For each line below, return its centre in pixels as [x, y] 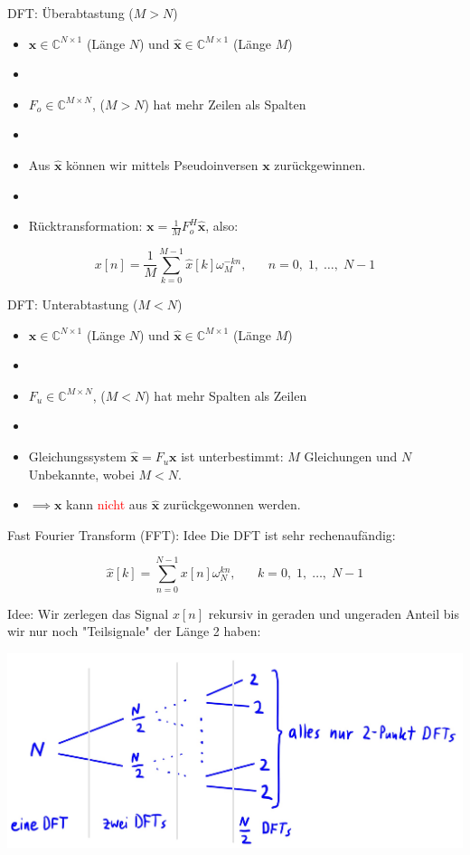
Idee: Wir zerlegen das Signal [88, 613]
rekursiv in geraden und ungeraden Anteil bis [334, 613]
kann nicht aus [107, 504]
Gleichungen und [351, 456]
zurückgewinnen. [320, 164]
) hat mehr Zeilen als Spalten [225, 104]
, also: [222, 226]
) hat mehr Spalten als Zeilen [226, 395]
